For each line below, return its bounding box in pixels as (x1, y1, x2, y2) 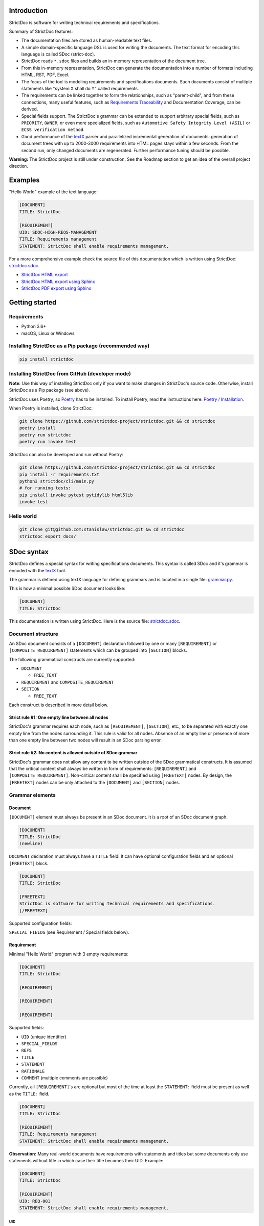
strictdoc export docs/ (19, 534, 77, 539)
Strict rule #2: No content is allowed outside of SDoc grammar (9, 750, 138, 756)
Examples (9, 176, 40, 184)
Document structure (9, 630, 59, 637)
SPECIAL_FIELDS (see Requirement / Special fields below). (9, 929, 130, 935)
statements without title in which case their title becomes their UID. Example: (9, 1158, 164, 1164)
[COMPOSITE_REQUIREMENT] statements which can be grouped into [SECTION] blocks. (9, 647, 188, 653)
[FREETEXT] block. (9, 860, 49, 866)
